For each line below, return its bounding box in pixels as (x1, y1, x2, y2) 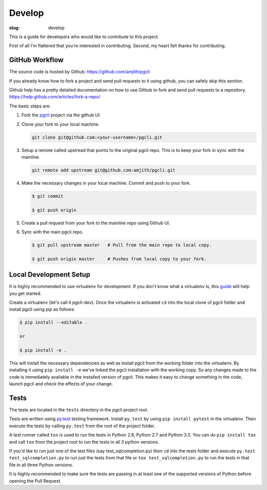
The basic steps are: (9, 103, 51, 109)
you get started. (9, 290, 42, 296)
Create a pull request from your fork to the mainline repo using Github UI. (21, 220, 171, 226)
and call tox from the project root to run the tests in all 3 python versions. (9, 439, 159, 445)
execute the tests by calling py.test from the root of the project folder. (9, 423, 155, 429)
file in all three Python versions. (9, 462, 74, 468)
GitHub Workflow (9, 56, 64, 64)
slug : (9, 25, 20, 31)
